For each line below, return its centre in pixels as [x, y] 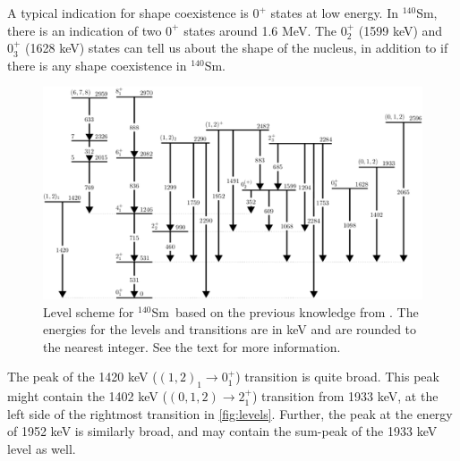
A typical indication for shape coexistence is [128, 13]
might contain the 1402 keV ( [87, 396]
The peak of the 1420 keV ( [82, 377]
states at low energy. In [335, 13]
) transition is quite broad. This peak [337, 377]
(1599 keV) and [400, 30]
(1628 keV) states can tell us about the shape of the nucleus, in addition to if [237, 48]
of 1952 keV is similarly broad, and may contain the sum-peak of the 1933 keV [222, 431]
